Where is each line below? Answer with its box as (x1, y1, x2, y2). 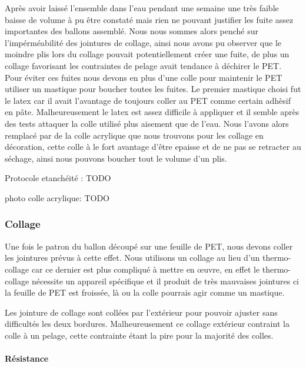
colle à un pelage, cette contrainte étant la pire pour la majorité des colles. (5, 329, 274, 341)
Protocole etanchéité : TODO (5, 172, 111, 184)
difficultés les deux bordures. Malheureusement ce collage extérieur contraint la (5, 317, 290, 330)
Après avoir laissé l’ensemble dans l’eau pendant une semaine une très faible (5, 2, 279, 14)
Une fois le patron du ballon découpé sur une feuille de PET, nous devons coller (5, 240, 293, 252)
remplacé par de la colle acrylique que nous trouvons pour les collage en (5, 129, 264, 141)
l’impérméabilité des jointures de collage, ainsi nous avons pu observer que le (5, 36, 281, 48)
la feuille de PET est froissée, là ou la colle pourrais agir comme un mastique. (5, 286, 285, 299)
